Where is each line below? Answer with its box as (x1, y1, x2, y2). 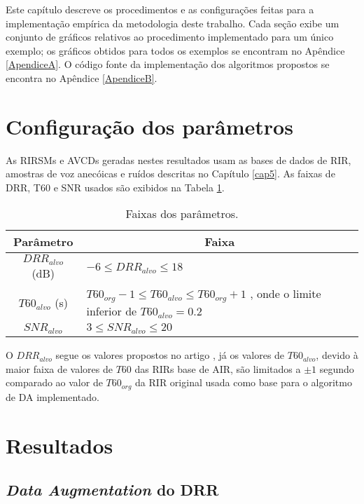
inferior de (86, 303, 137, 320)
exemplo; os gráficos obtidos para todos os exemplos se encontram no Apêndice (6, 43, 345, 57)
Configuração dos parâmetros (6, 111, 293, 140)
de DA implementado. (6, 389, 99, 404)
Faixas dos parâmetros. (125, 205, 239, 222)
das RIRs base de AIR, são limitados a (134, 361, 301, 376)
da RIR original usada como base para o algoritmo (135, 375, 352, 390)
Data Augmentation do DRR (6, 479, 219, 500)
